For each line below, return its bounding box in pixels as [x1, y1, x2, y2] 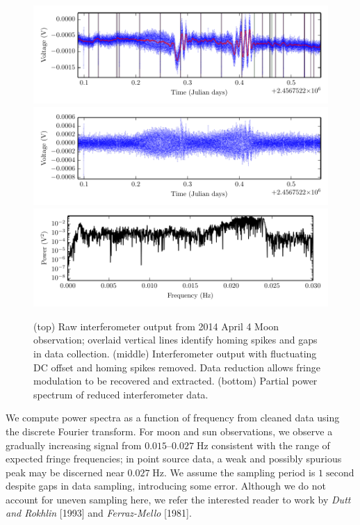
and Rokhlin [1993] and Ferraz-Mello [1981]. [6, 506, 192, 520]
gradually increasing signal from [6, 437, 142, 452]
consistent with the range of [211, 437, 330, 452]
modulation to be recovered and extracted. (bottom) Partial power [33, 373, 318, 388]
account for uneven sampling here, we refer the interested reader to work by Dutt [6, 492, 351, 506]
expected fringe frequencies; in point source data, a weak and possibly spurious [6, 451, 342, 466]
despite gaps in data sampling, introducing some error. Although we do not [6, 478, 326, 493]
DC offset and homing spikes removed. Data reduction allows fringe [33, 360, 321, 374]
